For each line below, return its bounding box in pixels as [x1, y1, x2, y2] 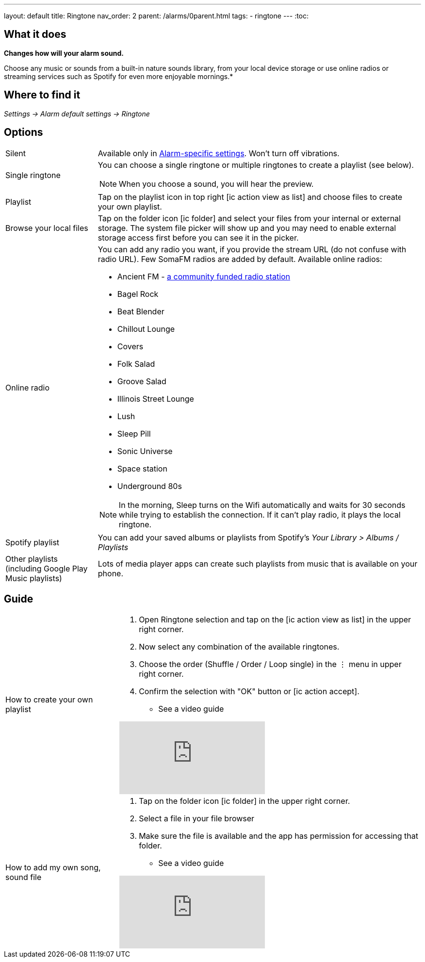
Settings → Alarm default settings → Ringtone [4, 109, 150, 118]
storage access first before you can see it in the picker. [98, 232, 299, 243]
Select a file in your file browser [139, 814, 255, 824]
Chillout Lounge [117, 324, 175, 334]
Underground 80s [117, 481, 182, 491]
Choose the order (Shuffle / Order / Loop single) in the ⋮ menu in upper [139, 659, 402, 669]
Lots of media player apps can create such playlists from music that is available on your [98, 558, 418, 569]
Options [4, 126, 43, 139]
